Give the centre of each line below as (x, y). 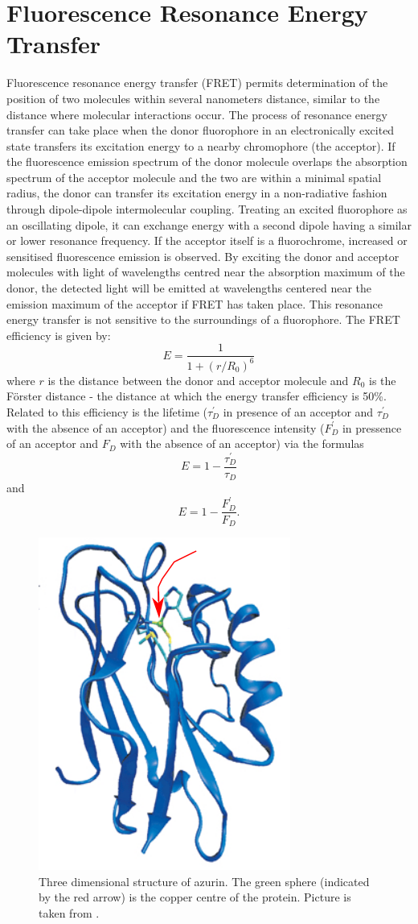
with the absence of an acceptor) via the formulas (242, 443)
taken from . (69, 912)
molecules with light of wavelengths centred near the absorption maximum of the (206, 272)
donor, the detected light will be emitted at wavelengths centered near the (189, 288)
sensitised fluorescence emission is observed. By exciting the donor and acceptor (203, 256)
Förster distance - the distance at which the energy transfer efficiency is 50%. (197, 396)
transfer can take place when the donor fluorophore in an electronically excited (201, 130)
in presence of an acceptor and (298, 412)
